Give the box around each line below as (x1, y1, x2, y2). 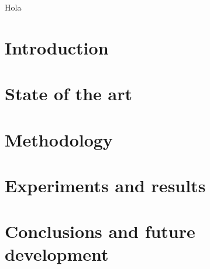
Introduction (5, 35, 109, 59)
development (5, 242, 109, 266)
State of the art (5, 81, 133, 105)
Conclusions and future (5, 219, 195, 243)
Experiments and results (5, 173, 206, 197)
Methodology (5, 127, 113, 151)
